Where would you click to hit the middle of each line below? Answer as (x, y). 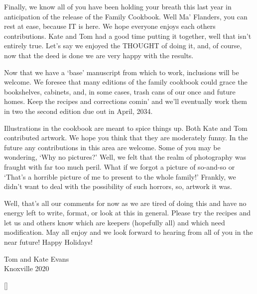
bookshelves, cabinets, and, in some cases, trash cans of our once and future (120, 91)
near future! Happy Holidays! (48, 242)
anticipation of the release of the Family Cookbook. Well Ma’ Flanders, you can (126, 16)
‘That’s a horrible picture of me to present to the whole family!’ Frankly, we (120, 176)
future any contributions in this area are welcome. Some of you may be (112, 147)
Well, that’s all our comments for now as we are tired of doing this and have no (125, 203)
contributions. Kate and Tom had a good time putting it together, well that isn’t (128, 36)
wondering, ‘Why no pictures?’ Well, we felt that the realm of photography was (125, 157)
